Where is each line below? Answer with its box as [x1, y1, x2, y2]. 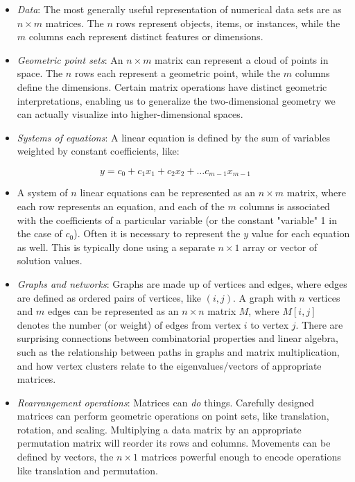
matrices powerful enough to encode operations [141, 449, 341, 464]
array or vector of [243, 239, 318, 254]
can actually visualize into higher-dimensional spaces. [17, 107, 243, 121]
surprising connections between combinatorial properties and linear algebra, [17, 331, 338, 345]
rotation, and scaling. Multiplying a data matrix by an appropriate [17, 422, 302, 436]
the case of [17, 226, 62, 241]
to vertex [250, 317, 289, 332]
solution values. [17, 253, 83, 268]
